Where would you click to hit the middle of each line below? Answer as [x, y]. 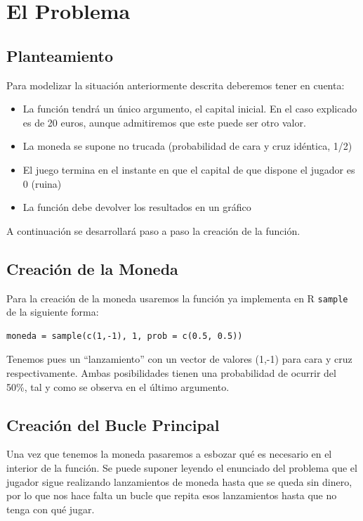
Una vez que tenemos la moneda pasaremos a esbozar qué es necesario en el [169, 454]
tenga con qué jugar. [51, 509]
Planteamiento [60, 55]
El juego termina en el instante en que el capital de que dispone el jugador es [189, 169]
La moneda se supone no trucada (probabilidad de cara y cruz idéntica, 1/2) [187, 146]
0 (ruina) [42, 183]
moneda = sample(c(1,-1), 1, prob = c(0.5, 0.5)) [125, 336]
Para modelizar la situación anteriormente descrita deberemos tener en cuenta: [176, 85]
